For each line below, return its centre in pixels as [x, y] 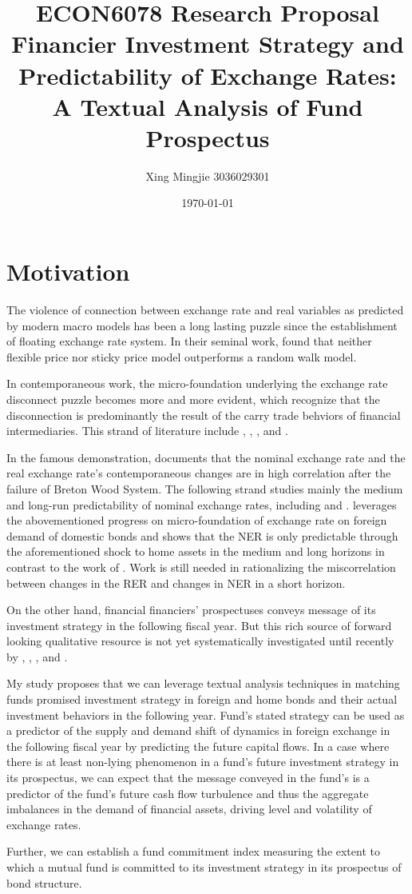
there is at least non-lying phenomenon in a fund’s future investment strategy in [203, 762]
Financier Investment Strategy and [208, 44]
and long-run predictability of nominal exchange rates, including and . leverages [202, 504]
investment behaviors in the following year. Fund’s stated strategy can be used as [206, 714]
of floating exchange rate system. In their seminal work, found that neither [189, 341]
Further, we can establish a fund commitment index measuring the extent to [193, 851]
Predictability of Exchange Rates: [208, 75]
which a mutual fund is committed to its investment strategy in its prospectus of [204, 867]
